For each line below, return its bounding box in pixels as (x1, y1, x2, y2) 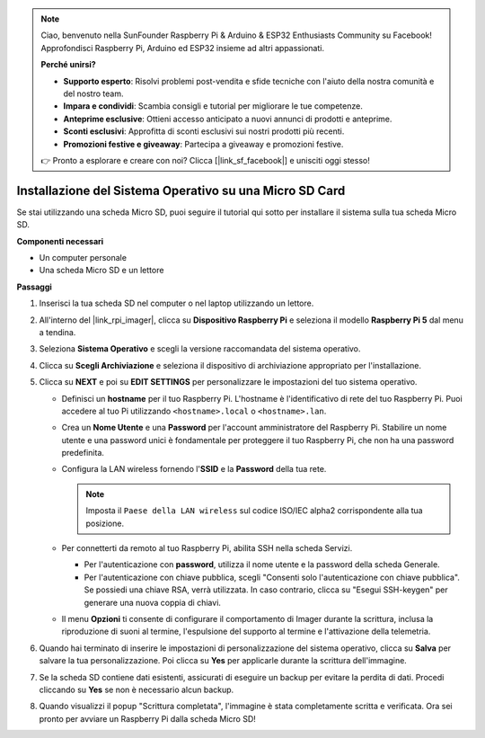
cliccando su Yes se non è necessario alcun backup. (39, 684, 234, 695)
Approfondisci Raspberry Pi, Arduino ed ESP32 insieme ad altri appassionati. (40, 42, 325, 53)
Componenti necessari (16, 236, 104, 246)
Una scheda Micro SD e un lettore (39, 265, 164, 276)
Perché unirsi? (40, 59, 96, 70)
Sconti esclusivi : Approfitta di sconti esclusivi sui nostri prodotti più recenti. (63, 126, 345, 137)
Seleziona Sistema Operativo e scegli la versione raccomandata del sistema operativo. (39, 343, 361, 354)
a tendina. (39, 326, 76, 337)
